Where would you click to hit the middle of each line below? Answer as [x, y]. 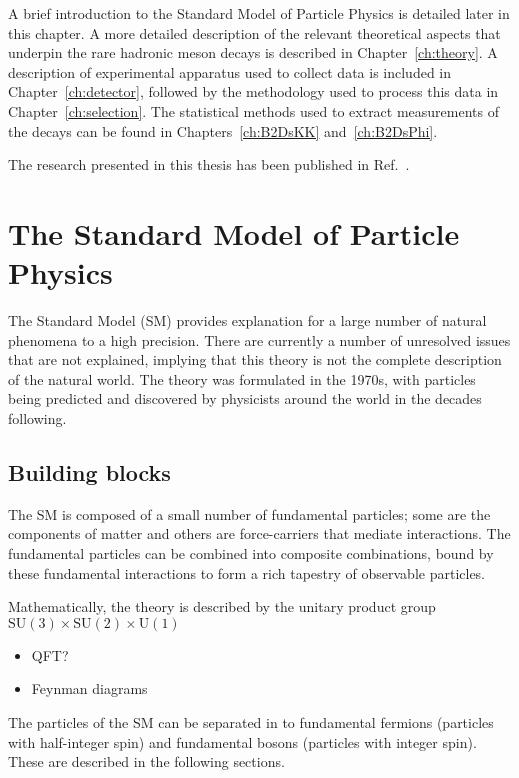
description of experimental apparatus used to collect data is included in [230, 71]
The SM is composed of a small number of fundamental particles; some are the [249, 513]
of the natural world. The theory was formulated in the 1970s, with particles [242, 378]
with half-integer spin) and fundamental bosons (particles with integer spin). [242, 741]
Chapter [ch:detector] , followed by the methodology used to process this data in [253, 91]
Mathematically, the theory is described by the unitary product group [222, 606]
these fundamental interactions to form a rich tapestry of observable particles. [247, 572]
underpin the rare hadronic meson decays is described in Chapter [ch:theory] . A [253, 52]
